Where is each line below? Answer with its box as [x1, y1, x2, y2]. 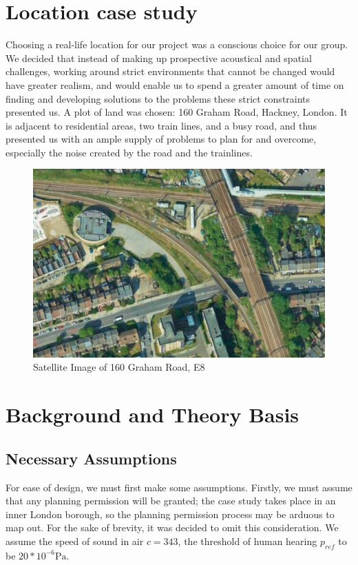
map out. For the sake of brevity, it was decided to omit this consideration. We [6, 520, 339, 535]
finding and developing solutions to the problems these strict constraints [6, 91, 310, 105]
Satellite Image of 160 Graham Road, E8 [33, 360, 205, 374]
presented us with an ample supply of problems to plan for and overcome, [6, 132, 317, 146]
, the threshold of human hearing [178, 533, 317, 548]
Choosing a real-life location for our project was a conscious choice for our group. [6, 37, 348, 52]
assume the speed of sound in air [6, 533, 144, 548]
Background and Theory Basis [6, 400, 299, 429]
